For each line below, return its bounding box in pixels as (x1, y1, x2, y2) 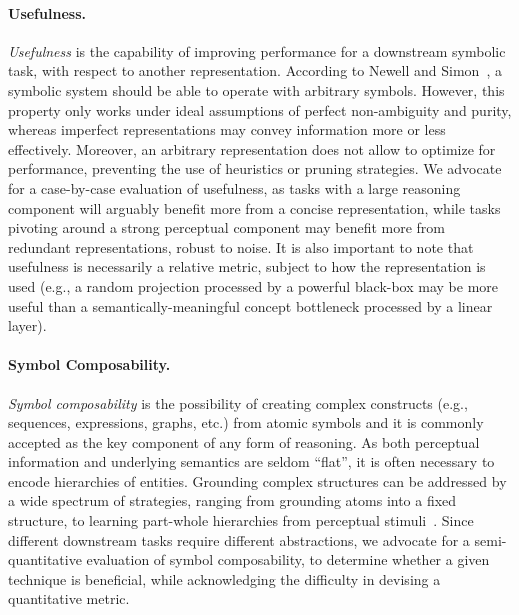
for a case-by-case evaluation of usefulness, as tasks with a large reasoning (8, 177, 461, 198)
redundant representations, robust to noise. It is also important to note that (8, 236, 474, 257)
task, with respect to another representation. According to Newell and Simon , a (8, 60, 502, 81)
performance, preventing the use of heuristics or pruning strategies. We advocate (8, 158, 502, 179)
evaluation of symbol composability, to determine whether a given (86, 549, 490, 570)
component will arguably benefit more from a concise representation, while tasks (8, 197, 501, 218)
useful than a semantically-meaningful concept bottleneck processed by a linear (8, 295, 493, 316)
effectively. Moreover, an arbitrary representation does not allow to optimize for (8, 138, 496, 159)
